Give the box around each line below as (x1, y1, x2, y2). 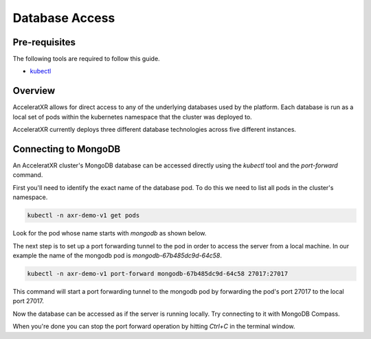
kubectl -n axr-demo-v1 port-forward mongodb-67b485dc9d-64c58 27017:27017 (27, 270, 289, 277)
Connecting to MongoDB (12, 143, 121, 154)
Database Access (12, 10, 115, 25)
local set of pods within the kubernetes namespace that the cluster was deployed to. (12, 113, 252, 121)
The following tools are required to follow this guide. (12, 55, 161, 63)
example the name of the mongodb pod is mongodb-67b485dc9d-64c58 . (12, 251, 223, 259)
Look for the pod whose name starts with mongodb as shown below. (12, 229, 207, 237)
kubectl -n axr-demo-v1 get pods (27, 211, 140, 220)
